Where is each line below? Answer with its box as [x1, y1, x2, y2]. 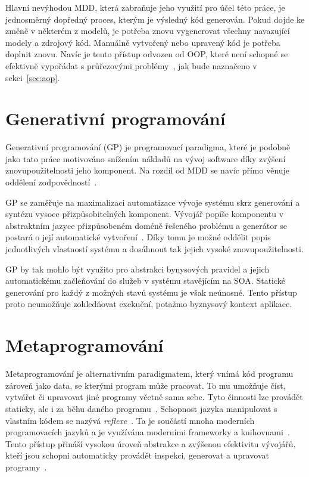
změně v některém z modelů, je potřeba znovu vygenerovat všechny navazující [5, 24, 290, 37]
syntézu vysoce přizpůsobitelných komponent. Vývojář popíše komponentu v [5, 207, 284, 220]
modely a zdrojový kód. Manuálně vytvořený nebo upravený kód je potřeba [5, 36, 280, 48]
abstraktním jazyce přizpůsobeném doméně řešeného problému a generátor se [5, 219, 288, 231]
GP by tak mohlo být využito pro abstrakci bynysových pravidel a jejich [5, 262, 270, 275]
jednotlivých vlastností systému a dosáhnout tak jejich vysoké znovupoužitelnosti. [5, 243, 304, 255]
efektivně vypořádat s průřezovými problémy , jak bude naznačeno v [5, 59, 257, 72]
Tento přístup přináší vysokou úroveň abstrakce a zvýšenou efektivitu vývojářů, [5, 437, 296, 450]
